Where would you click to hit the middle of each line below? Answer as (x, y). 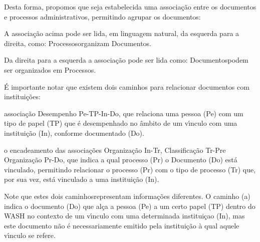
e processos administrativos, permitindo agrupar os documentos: (102, 16)
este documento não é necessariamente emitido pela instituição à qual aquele (122, 225)
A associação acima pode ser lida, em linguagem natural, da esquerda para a (122, 33)
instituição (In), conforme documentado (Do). (74, 133)
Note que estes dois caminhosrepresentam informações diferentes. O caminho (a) (127, 196)
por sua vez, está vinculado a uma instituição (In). (82, 179)
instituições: (22, 96)
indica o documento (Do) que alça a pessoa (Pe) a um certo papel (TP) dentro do (130, 206)
